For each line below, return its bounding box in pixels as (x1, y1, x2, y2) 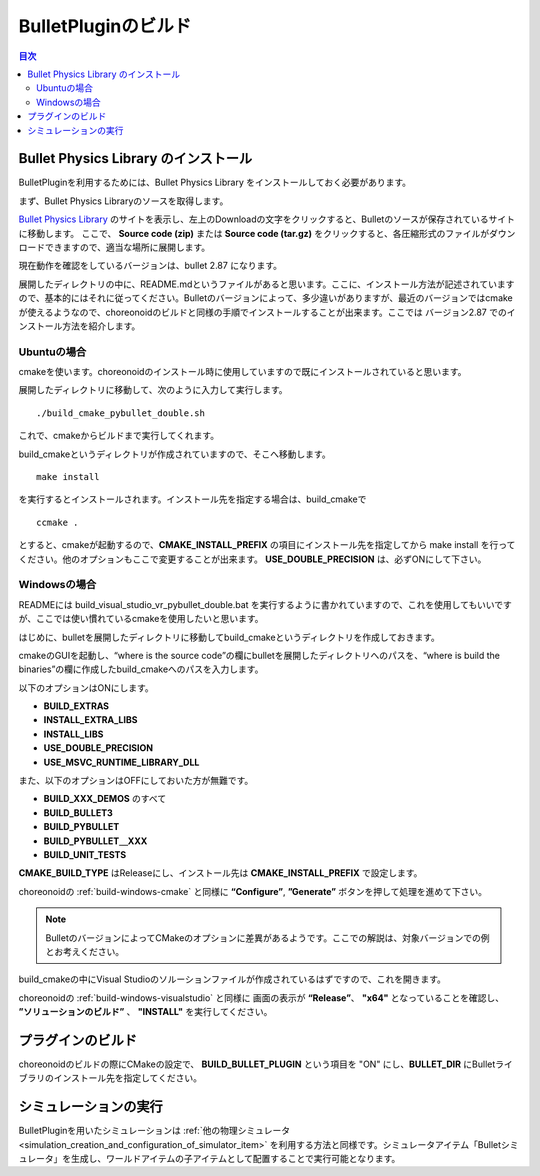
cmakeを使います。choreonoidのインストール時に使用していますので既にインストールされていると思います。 (18, 366, 467, 378)
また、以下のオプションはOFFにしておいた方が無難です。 (18, 775, 254, 787)
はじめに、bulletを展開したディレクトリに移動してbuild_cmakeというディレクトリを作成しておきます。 (18, 631, 440, 643)
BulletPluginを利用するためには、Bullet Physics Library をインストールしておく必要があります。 (18, 176, 412, 189)
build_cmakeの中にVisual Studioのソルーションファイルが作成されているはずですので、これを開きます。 (18, 973, 447, 985)
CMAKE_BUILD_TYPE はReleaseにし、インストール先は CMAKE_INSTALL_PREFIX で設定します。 (18, 867, 423, 879)
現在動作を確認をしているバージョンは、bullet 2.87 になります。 (18, 260, 282, 272)
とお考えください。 (45, 945, 125, 957)
